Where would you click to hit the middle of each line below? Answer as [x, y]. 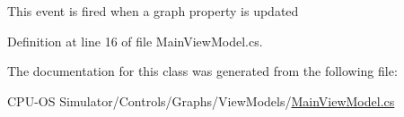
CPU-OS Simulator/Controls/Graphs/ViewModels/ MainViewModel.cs [201, 100]
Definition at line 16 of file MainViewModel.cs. [135, 41]
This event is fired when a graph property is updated [153, 11]
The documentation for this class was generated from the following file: [202, 71]
